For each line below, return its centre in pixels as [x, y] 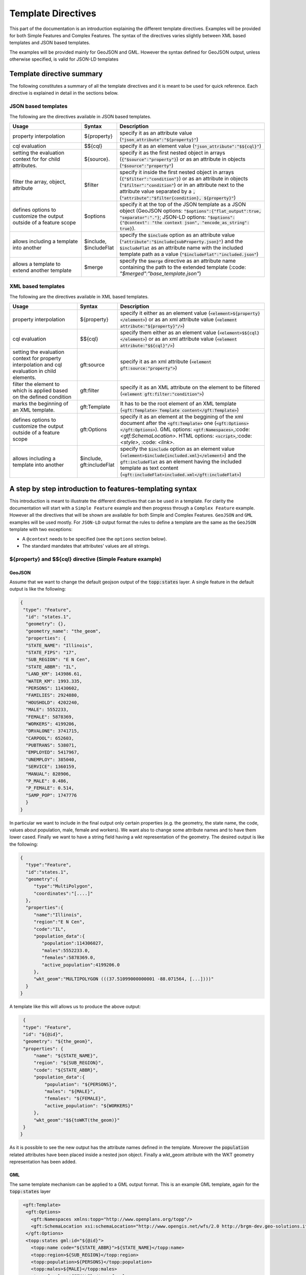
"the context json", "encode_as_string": [201, 223]
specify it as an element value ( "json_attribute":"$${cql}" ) [190, 146]
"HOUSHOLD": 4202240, [53, 702]
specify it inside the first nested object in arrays [177, 172]
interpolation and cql [37, 365]
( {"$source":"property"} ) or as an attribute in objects [183, 159]
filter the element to [36, 384]
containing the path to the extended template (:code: [183, 267]
